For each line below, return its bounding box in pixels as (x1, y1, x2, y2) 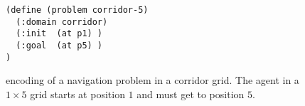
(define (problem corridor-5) (6, 5, 149, 15)
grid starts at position (30, 86, 125, 101)
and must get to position (137, 86, 245, 101)
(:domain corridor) (16, 16, 108, 27)
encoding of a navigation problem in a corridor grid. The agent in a (6, 73, 299, 88)
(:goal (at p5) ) (16, 40, 103, 51)
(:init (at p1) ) (16, 28, 103, 39)
